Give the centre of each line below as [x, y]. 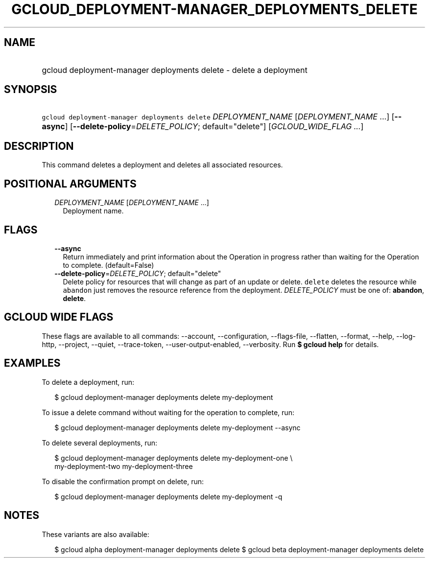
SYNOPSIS [31, 90]
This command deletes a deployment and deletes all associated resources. [162, 165]
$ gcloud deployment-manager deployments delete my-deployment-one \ [174, 458]
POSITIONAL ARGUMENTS [70, 184]
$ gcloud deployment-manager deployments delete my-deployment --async [178, 427]
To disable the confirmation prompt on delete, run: [123, 481]
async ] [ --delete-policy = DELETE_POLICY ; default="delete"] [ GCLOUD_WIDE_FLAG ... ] [203, 127]
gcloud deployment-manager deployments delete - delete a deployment [175, 70]
